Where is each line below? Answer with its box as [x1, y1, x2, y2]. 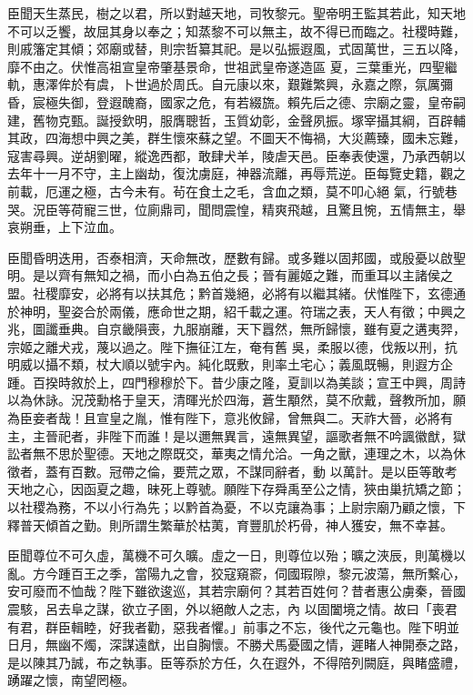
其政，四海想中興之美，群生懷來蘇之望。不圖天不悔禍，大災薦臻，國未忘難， [7, 128, 466, 147]
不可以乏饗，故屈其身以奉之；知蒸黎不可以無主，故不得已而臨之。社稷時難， [7, 21, 466, 40]
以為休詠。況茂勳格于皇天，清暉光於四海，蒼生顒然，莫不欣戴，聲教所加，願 [7, 390, 466, 409]
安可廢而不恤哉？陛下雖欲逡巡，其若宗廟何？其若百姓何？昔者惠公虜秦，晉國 [7, 581, 466, 600]
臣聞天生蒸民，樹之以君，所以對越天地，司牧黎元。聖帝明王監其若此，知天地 [7, 4, 466, 22]
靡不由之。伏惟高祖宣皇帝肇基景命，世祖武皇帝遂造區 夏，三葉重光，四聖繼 [7, 56, 458, 76]
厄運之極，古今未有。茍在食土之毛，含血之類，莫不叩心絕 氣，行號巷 [45, 181, 458, 200]
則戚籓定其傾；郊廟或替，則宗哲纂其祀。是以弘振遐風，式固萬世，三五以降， [7, 39, 466, 58]
